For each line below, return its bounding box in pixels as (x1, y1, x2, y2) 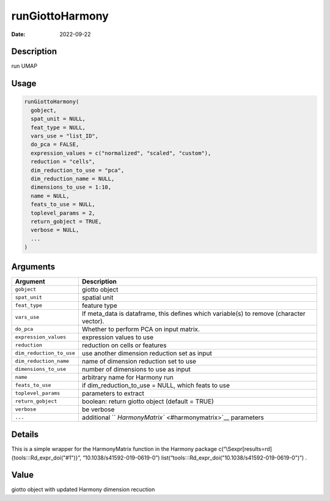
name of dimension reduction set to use (81, 357, 197, 365)
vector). (81, 316, 105, 325)
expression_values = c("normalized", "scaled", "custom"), (31, 150, 211, 156)
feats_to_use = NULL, (31, 201, 96, 208)
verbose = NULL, (31, 227, 79, 233)
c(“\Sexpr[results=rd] (218, 445, 272, 453)
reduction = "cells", (31, 158, 96, 165)
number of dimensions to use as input (81, 365, 191, 373)
